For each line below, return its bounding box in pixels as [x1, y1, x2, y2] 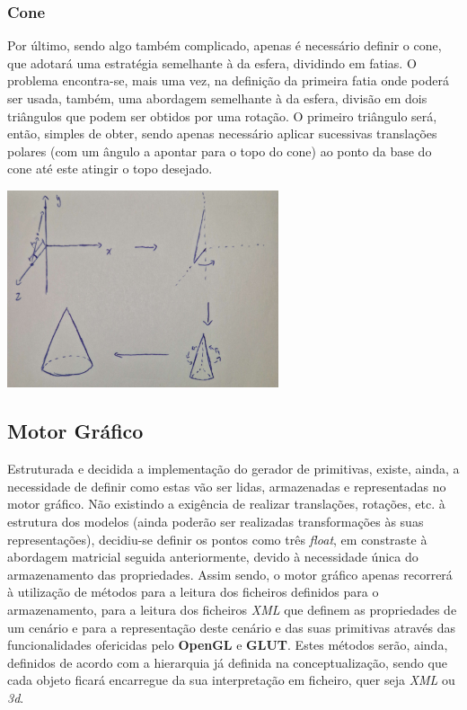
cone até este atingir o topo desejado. [7, 159, 213, 178]
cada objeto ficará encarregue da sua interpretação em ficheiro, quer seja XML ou [7, 670, 455, 689]
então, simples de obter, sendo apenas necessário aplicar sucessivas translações [7, 124, 437, 143]
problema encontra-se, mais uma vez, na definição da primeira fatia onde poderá [7, 71, 449, 90]
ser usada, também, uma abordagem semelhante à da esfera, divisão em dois [7, 89, 427, 107]
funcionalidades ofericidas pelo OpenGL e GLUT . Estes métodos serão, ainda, [7, 635, 448, 654]
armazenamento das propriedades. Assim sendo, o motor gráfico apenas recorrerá [7, 564, 453, 583]
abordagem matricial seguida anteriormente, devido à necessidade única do [7, 547, 419, 566]
